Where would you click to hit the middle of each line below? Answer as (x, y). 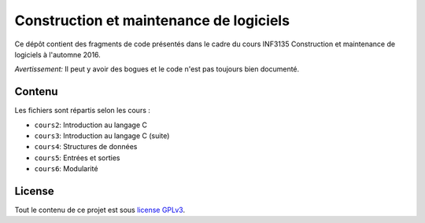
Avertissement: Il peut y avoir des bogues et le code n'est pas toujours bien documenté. (157, 69)
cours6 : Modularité (66, 169)
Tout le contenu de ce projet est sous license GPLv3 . (100, 210)
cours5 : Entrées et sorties (77, 158)
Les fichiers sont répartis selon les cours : (83, 111)
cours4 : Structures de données (86, 147)
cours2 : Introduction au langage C (91, 125)
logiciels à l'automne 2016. (58, 54)
